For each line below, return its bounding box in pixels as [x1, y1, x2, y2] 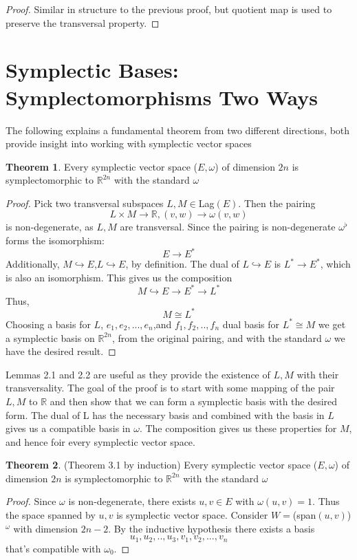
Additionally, [6, 257, 60, 271]
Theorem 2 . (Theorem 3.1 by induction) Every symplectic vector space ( [6, 457, 318, 472]
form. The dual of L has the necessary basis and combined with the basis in [6, 407, 325, 422]
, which [320, 257, 351, 271]
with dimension [13, 521, 78, 535]
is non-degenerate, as [6, 219, 94, 234]
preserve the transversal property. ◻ [6, 15, 160, 30]
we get [318, 316, 346, 331]
